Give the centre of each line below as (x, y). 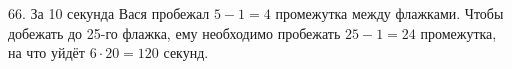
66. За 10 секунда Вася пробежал (109, 13)
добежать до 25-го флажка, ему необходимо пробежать (174, 32)
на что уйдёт (46, 52)
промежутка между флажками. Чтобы (389, 13)
